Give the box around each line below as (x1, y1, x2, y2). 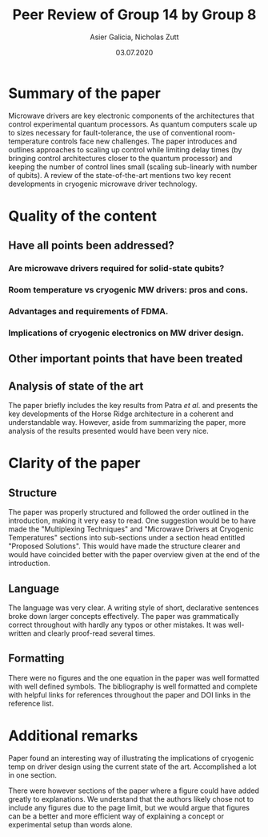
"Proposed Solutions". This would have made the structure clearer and (8, 541, 241, 551)
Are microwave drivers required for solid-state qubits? (8, 263, 225, 274)
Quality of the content (8, 207, 158, 225)
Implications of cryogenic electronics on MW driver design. (8, 327, 244, 338)
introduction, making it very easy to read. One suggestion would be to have (8, 516, 256, 526)
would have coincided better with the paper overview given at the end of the (8, 550, 261, 560)
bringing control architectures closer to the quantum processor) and (8, 153, 233, 163)
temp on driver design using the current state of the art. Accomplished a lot (8, 762, 258, 771)
